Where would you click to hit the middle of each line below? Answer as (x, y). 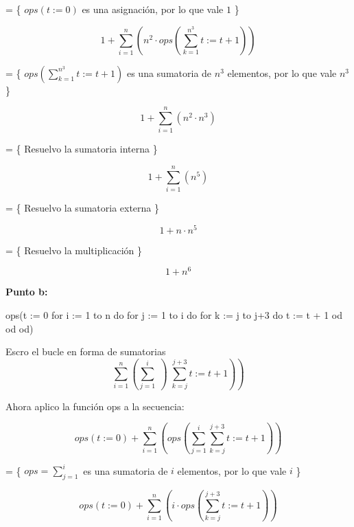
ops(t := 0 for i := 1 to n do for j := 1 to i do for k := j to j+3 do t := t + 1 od (174, 314)
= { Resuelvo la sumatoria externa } (83, 208)
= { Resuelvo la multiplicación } (74, 250)
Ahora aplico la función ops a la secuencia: (95, 406)
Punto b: (27, 292)
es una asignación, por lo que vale (153, 9)
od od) (20, 328)
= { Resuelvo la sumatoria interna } (82, 149)
